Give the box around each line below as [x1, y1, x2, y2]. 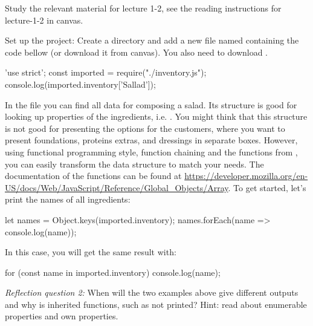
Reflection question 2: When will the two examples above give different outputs [5, 286, 298, 299]
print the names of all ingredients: [5, 193, 131, 206]
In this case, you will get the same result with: [5, 246, 176, 258]
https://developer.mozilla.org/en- [184, 169, 308, 182]
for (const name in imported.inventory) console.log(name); [5, 266, 221, 278]
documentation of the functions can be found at [5, 169, 182, 182]
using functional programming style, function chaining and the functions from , [5, 145, 298, 158]
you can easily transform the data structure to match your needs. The [5, 157, 264, 170]
